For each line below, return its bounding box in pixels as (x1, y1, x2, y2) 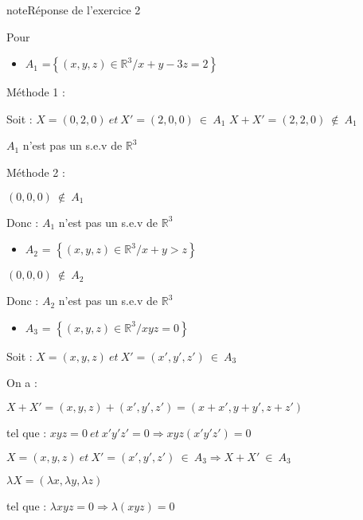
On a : (6, 374, 37, 391)
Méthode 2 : (6, 163, 65, 180)
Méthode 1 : (6, 84, 65, 100)
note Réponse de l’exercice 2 (6, 2, 141, 18)
